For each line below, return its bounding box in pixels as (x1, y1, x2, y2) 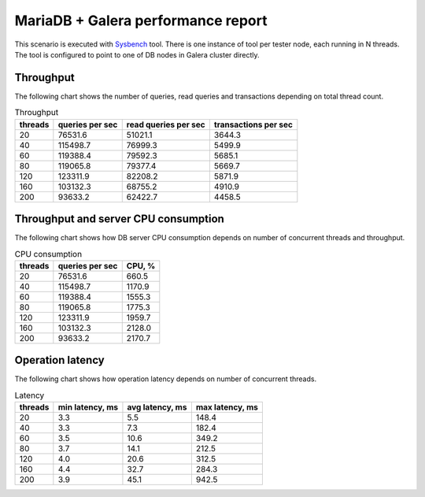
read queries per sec (126, 119, 205, 130)
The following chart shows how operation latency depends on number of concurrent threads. (14, 374, 317, 384)
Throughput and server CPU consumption (14, 213, 224, 226)
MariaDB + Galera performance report (14, 12, 268, 29)
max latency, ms (195, 402, 259, 413)
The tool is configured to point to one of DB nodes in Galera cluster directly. (14, 50, 260, 59)
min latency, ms (57, 402, 119, 413)
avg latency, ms (127, 402, 187, 413)
